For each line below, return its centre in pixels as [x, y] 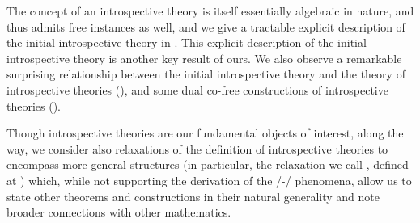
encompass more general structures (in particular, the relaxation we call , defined [208, 164]
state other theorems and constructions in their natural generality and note [193, 196]
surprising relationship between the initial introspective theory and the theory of [206, 74]
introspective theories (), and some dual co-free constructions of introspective [197, 89]
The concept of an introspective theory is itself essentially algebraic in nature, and [210, 11]
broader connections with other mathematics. [119, 212]
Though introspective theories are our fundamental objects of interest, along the [205, 133]
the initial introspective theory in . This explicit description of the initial [187, 42]
